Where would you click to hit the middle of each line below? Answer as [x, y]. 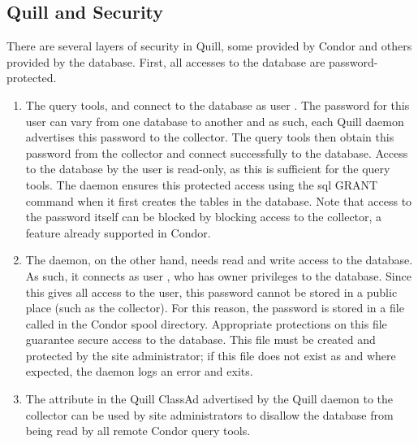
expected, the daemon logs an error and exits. [139, 371]
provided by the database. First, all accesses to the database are [166, 61]
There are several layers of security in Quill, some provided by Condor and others [209, 46]
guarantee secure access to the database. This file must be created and [200, 340]
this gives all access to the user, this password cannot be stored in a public [211, 292]
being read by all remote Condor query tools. [138, 431]
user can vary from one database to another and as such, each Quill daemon [215, 121]
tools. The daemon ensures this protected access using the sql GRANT [202, 184]
